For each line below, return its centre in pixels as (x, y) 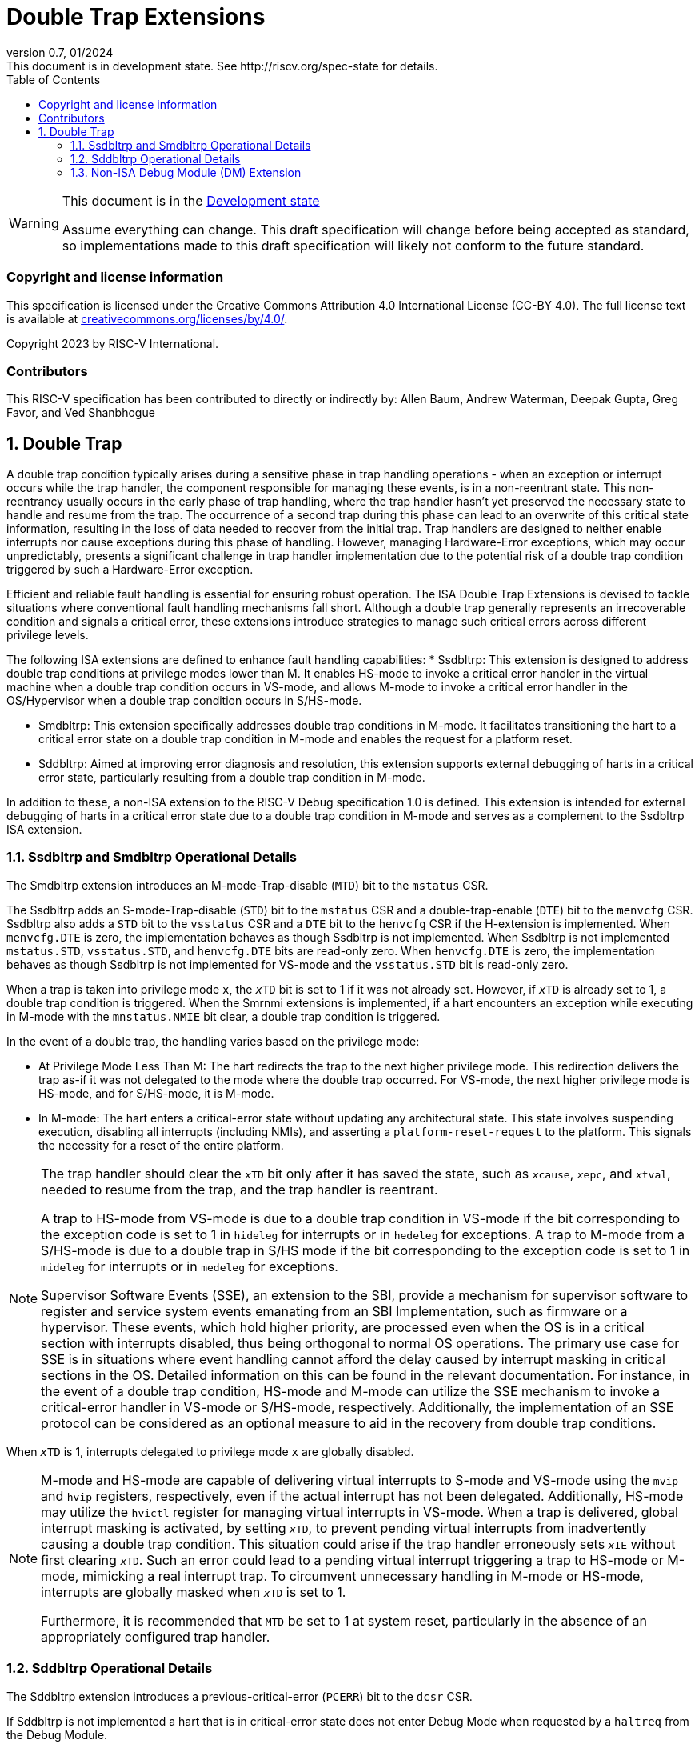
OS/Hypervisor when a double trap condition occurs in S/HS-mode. (184, 701)
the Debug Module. (57, 1734)
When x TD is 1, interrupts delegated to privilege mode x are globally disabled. (210, 1451)
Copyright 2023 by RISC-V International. (113, 343)
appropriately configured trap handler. (156, 1636)
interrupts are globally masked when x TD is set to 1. (194, 1592)
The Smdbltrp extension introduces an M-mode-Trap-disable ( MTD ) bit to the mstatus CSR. (248, 885)
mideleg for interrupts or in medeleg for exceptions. (190, 1266)
